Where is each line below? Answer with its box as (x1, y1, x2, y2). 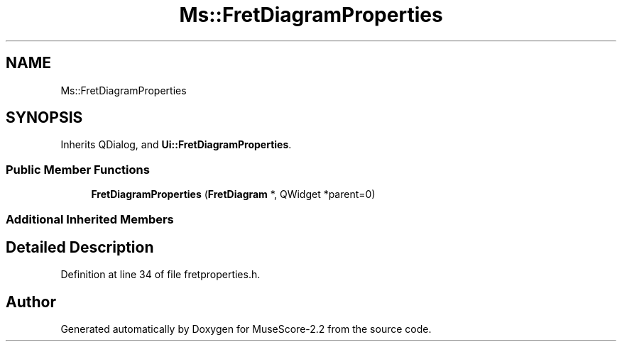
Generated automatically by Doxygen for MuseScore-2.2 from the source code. (60, 323, 432, 336)
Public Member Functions (6, 162, 150, 177)
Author (6, 292, 56, 311)
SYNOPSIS (6, 109, 83, 127)
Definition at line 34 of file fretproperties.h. (60, 268, 261, 281)
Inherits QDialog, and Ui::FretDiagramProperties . (60, 138, 292, 151)
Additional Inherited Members (6, 211, 174, 226)
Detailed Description (6, 238, 154, 256)
